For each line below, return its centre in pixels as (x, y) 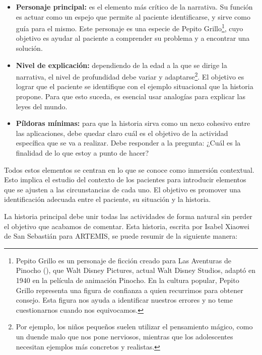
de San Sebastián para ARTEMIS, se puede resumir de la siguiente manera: (121, 236)
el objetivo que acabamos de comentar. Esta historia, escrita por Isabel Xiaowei (127, 226)
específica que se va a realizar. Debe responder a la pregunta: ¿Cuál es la (128, 143)
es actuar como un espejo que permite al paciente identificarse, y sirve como (133, 16)
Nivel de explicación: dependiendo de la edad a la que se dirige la (121, 65)
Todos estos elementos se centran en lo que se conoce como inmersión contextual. (129, 169)
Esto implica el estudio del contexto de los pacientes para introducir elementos (125, 180)
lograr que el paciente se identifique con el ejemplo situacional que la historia (135, 86)
